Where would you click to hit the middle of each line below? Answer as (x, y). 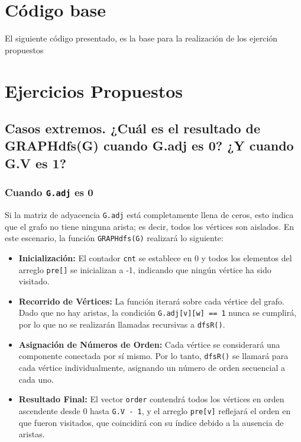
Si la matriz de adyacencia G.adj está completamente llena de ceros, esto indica (149, 215)
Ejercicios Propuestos (94, 90)
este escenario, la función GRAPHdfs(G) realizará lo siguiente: (114, 238)
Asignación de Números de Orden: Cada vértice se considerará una (149, 344)
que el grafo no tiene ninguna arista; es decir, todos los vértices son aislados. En (150, 226)
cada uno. (36, 379)
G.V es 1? (36, 163)
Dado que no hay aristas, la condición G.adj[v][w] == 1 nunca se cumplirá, (158, 313)
